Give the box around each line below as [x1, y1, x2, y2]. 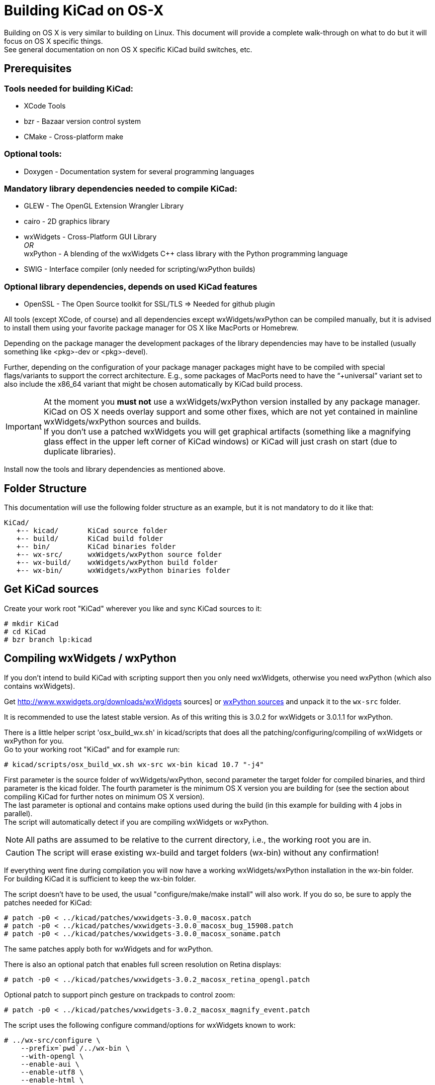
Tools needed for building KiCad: [4, 83, 134, 94]
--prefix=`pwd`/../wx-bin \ [20, 1044, 130, 1052]
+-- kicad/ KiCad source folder [16, 527, 168, 535]
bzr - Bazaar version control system [24, 116, 141, 125]
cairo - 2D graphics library [24, 217, 110, 226]
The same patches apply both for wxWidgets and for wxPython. [4, 944, 213, 953]
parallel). [4, 809, 33, 818]
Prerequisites [4, 62, 72, 75]
